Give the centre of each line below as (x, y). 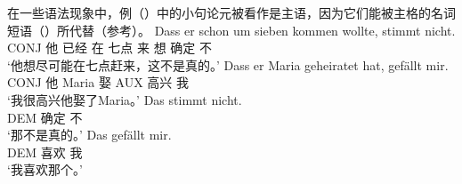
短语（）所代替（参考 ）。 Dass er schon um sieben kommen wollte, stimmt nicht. (231, 30)
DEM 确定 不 (45, 117)
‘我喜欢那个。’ (45, 169)
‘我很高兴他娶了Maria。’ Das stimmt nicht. (125, 99)
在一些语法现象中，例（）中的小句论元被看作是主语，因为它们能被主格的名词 (231, 12)
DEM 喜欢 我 (45, 152)
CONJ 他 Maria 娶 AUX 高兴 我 (98, 82)
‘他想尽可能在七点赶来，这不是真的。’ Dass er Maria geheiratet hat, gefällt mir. (228, 64)
